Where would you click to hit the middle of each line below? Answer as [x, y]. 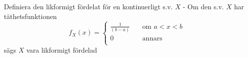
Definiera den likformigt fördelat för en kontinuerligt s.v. [88, 6]
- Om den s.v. [203, 6]
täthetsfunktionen [31, 16]
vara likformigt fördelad [62, 49]
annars [152, 39]
